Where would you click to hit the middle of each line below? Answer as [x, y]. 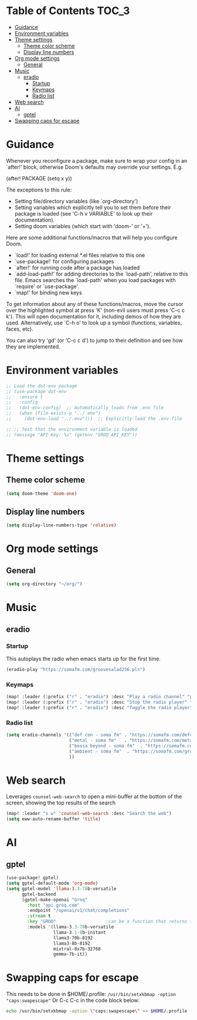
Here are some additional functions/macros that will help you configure [92, 237]
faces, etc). [20, 329]
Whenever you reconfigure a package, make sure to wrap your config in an [97, 160]
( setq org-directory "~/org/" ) [44, 584]
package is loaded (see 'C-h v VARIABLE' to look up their [84, 213]
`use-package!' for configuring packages [64, 261]
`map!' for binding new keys [48, 293]
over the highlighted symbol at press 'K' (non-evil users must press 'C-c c [95, 310]
